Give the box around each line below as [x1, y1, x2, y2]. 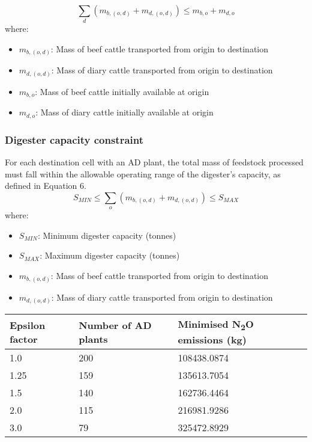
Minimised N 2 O [178, 317, 254, 333]
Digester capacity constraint [5, 132, 144, 147]
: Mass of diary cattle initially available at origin [35, 106, 214, 118]
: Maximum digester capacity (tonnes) [40, 249, 180, 262]
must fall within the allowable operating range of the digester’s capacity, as [5, 167, 281, 180]
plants [79, 331, 108, 346]
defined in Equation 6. [5, 179, 86, 192]
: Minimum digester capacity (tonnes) [37, 229, 176, 241]
